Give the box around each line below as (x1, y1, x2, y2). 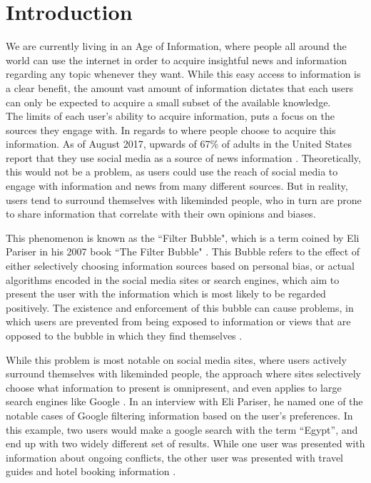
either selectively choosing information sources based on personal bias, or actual (6, 258, 355, 273)
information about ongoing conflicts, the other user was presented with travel (6, 449, 344, 464)
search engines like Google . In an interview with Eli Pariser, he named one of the (6, 394, 363, 409)
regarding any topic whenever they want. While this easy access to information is (6, 66, 361, 81)
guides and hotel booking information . (6, 464, 176, 479)
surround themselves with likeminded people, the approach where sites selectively (6, 366, 361, 381)
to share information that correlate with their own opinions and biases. (6, 206, 316, 221)
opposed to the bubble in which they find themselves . (6, 328, 243, 342)
